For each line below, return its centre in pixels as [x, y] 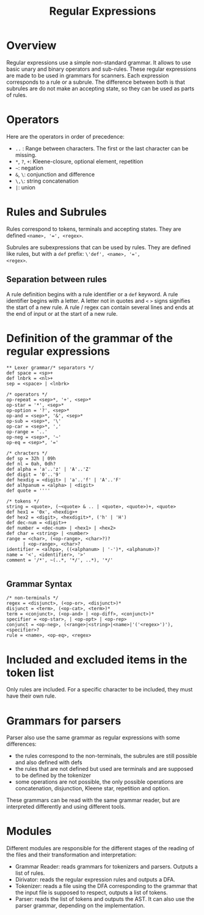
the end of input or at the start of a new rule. [62, 313]
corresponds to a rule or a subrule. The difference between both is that [96, 82]
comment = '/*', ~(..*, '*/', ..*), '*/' [60, 560]
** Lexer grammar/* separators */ [50, 368]
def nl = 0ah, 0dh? [31, 464]
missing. [26, 155]
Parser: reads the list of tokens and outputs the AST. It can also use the [104, 899]
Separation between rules [56, 279]
